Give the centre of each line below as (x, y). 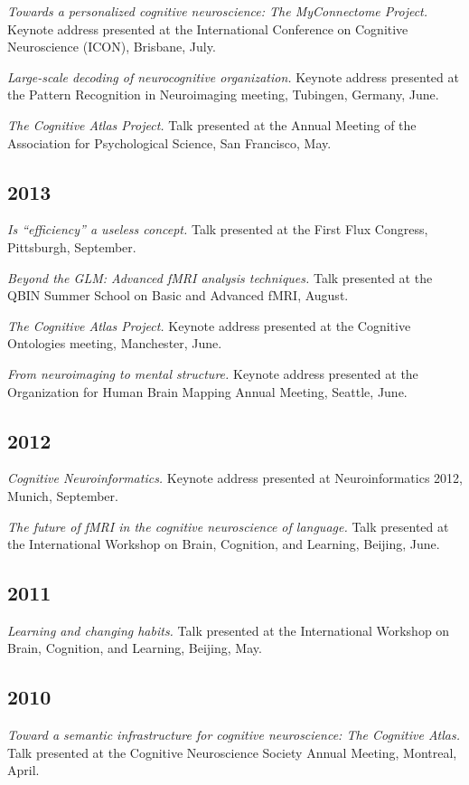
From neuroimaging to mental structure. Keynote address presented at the (213, 373)
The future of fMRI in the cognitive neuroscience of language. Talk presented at (228, 526)
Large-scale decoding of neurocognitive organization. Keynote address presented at (233, 76)
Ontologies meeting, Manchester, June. (115, 343)
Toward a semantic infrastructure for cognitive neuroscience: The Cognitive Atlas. (234, 735)
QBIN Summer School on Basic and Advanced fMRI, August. (178, 295)
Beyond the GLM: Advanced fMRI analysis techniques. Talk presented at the (220, 277)
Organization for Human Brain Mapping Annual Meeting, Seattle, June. (207, 391)
